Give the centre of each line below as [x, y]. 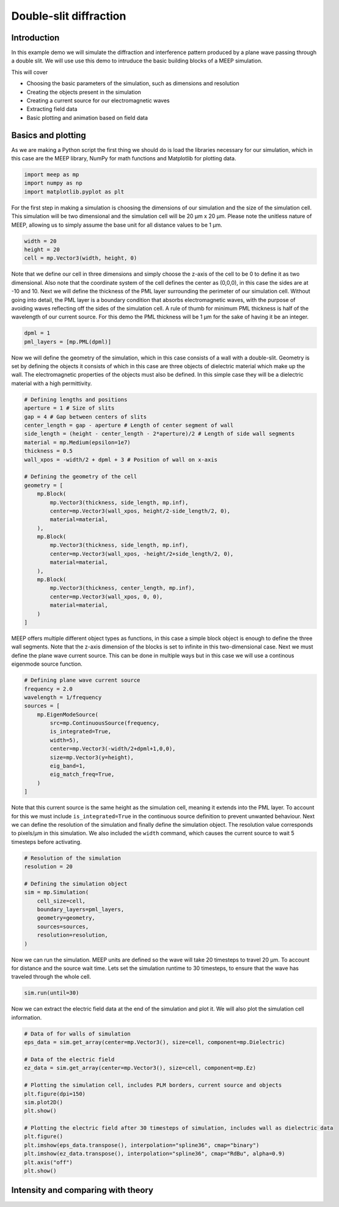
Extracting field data [52, 109]
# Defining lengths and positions [76, 399]
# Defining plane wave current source [82, 680]
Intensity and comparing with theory [82, 1190]
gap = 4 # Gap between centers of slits [85, 417]
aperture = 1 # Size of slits [69, 408]
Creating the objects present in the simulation [84, 92]
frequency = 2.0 [49, 689]
